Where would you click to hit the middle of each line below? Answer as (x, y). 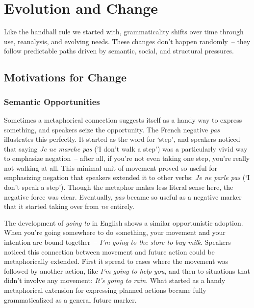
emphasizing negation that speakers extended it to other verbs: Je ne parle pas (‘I (127, 177)
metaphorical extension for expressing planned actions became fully (105, 290)
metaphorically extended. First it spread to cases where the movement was (116, 261)
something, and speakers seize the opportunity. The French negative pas (112, 129)
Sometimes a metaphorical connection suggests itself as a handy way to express (123, 119)
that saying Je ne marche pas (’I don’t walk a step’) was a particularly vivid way (126, 148)
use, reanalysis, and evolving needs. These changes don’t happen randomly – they (127, 41)
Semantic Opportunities (52, 101)
